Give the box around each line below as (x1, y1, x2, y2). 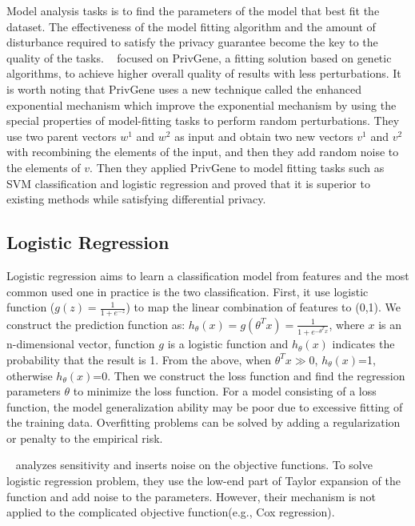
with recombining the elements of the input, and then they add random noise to (6, 143, 399, 160)
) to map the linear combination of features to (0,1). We (126, 299, 401, 315)
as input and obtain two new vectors (174, 127, 353, 144)
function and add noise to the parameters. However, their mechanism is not (6, 488, 377, 504)
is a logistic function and (167, 335, 289, 352)
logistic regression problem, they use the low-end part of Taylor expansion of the (6, 472, 401, 489)
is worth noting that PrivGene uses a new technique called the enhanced (6, 80, 361, 97)
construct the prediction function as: (6, 315, 186, 332)
